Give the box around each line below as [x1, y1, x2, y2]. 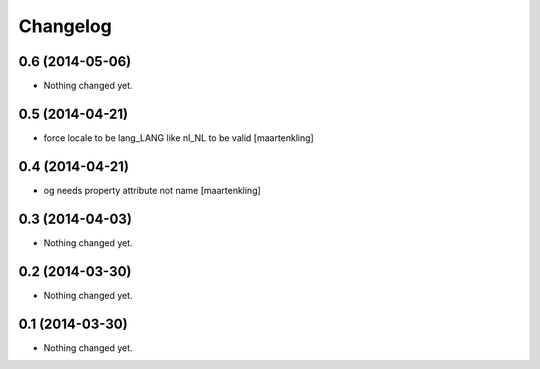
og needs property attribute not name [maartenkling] [43, 184, 262, 196]
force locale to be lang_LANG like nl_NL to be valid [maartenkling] [43, 131, 314, 144]
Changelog [18, 15, 112, 37]
